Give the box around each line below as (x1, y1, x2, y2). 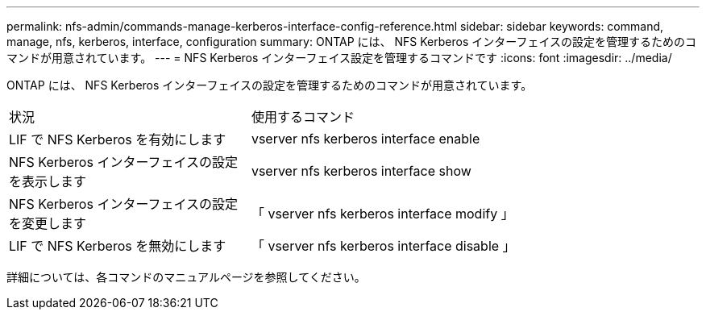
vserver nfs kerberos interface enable (251, 131, 480, 147)
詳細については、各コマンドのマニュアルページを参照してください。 (6, 270, 366, 284)
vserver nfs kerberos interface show (251, 163, 471, 179)
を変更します (9, 215, 87, 231)
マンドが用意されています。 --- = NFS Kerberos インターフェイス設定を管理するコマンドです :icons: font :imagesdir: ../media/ (6, 51, 672, 64)
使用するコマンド (251, 109, 355, 125)
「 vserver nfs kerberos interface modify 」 (251, 206, 514, 222)
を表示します (9, 173, 87, 189)
